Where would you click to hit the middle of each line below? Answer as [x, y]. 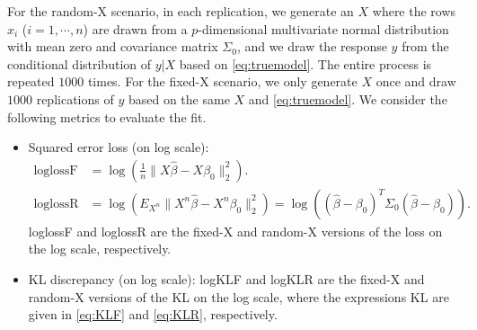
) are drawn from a [135, 28]
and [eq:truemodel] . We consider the [348, 98]
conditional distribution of [79, 63]
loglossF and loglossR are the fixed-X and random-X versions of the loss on [235, 231]
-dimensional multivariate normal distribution [323, 28]
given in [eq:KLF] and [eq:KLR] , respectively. [153, 314]
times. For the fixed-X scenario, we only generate [222, 81]
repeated [31, 81]
